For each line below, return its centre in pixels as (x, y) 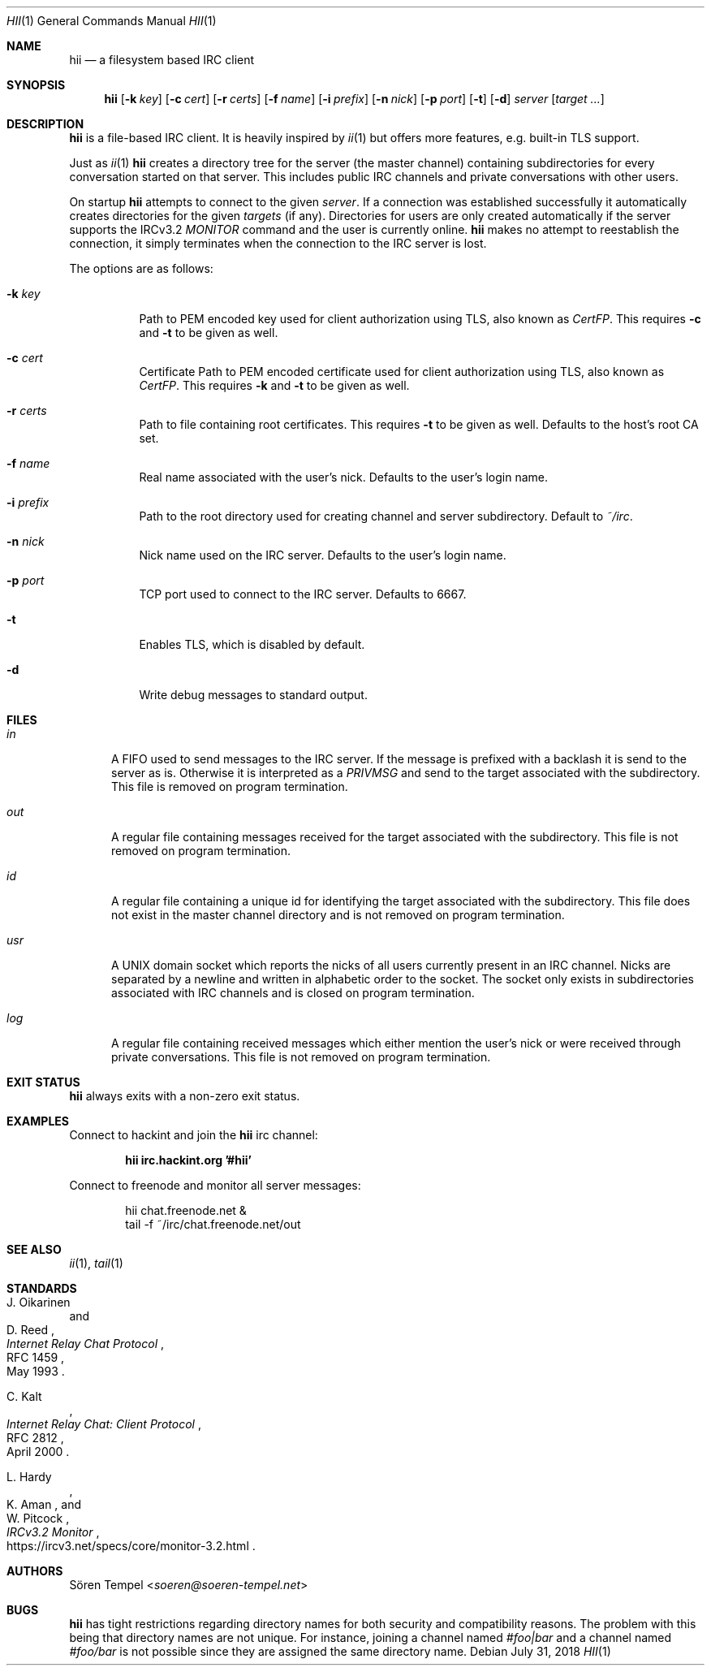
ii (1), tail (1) (96, 1263)
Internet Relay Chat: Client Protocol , (104, 1424)
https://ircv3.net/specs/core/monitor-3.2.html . (131, 1546)
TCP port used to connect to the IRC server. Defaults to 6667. (303, 594)
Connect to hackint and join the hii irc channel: (194, 1135)
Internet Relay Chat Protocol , (86, 1344)
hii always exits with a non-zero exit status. (185, 1096)
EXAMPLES (38, 1121)
